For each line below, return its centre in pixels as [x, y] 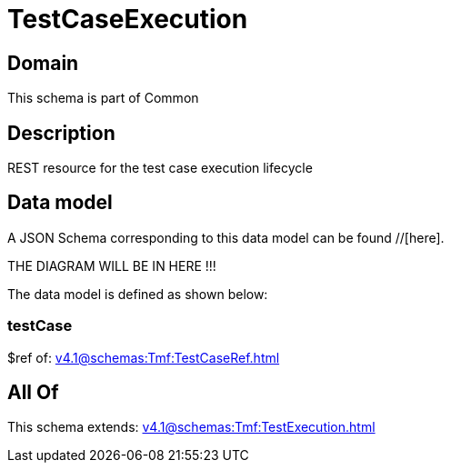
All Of [33, 393]
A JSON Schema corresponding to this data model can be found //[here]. [226, 237]
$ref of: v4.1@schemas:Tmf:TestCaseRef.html [144, 357]
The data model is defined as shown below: [138, 294]
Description [61, 133]
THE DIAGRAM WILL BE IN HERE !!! [112, 265]
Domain [43, 63]
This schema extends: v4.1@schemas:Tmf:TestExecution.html [191, 427]
